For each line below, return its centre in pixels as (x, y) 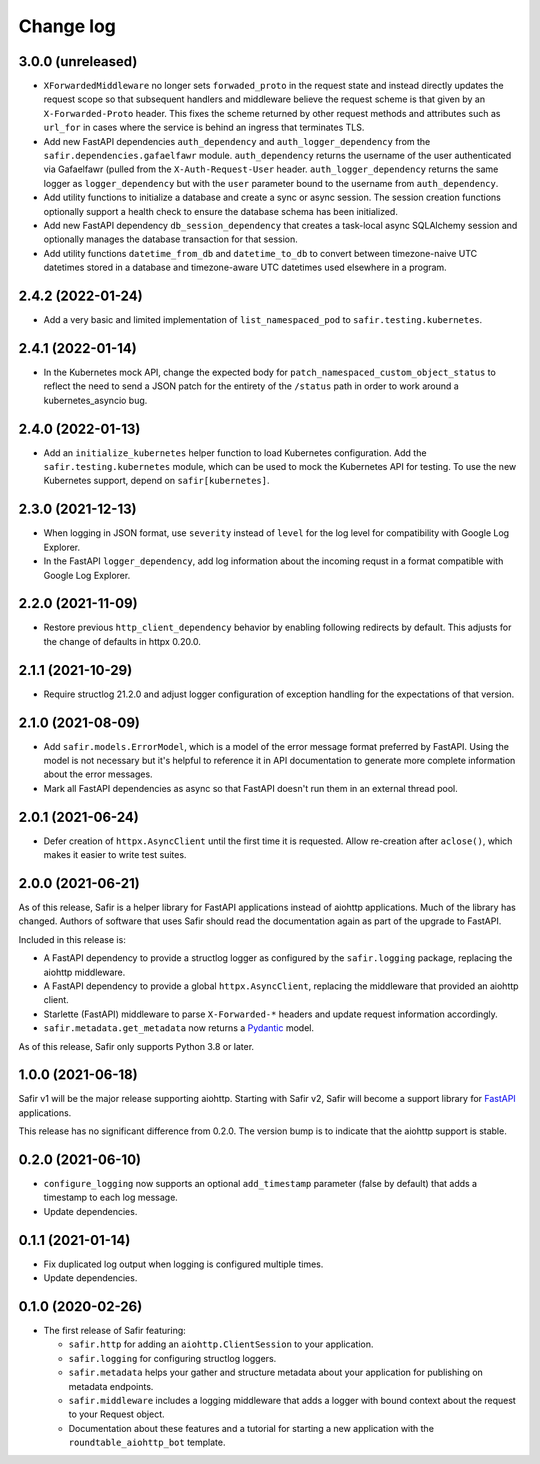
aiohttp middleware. (84, 972)
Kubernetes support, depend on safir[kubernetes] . (156, 481)
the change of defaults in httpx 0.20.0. (122, 641)
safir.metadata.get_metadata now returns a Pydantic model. (179, 1028)
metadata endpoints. (111, 1386)
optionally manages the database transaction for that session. (171, 239)
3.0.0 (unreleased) (78, 61)
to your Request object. (116, 1414)
